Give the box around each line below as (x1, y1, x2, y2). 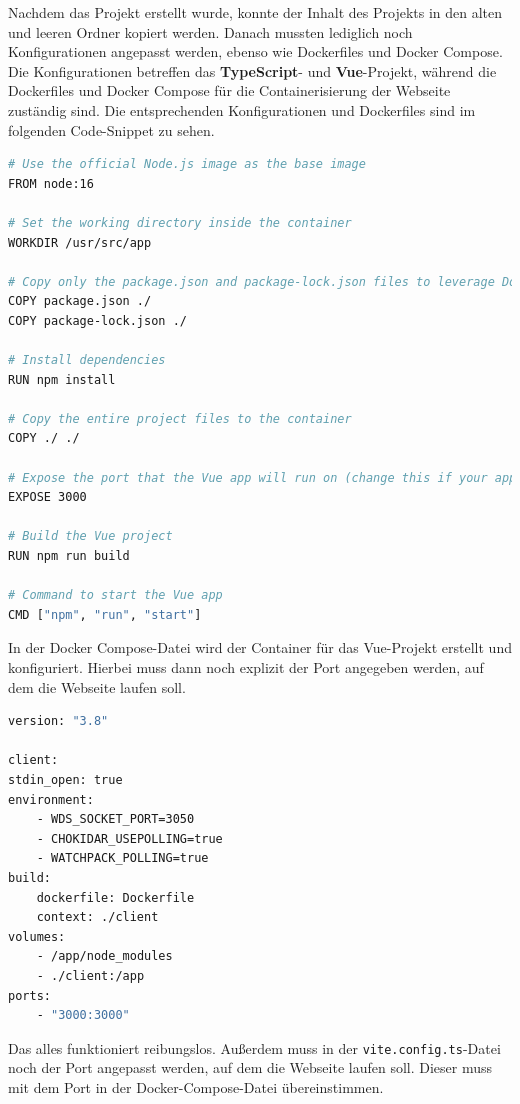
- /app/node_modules (36, 949, 173, 964)
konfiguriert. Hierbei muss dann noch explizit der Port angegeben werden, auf (8, 657, 484, 677)
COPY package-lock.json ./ (8, 313, 187, 328)
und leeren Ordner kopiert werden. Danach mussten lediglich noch (8, 21, 413, 42)
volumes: (8, 929, 66, 944)
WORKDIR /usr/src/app (8, 235, 152, 250)
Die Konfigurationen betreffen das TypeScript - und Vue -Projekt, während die (8, 60, 497, 81)
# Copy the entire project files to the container (8, 411, 352, 426)
